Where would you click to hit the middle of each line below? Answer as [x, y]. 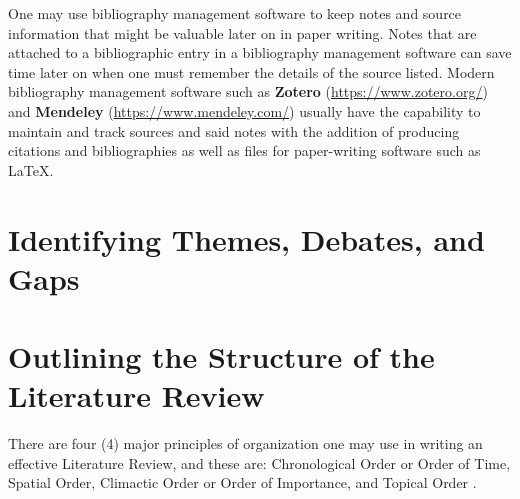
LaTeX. [31, 169]
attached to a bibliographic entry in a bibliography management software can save [260, 52]
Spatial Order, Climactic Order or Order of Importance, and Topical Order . [242, 482]
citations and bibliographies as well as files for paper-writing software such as [244, 150]
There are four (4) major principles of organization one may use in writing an [245, 443]
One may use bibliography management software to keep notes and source [235, 13]
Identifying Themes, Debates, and [246, 238]
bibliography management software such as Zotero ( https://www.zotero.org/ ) [248, 91]
